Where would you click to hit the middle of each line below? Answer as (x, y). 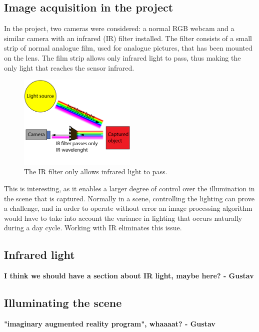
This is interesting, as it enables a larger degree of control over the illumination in (129, 188)
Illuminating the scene (63, 303)
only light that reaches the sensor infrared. (69, 67)
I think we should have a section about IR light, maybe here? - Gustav (129, 276)
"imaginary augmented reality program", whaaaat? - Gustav (110, 323)
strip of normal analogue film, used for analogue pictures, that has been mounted (128, 48)
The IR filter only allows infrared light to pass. (96, 172)
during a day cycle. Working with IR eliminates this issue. (93, 228)
